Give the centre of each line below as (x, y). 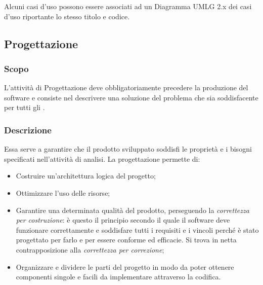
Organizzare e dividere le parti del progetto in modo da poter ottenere (125, 266)
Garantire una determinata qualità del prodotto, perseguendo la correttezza (133, 210)
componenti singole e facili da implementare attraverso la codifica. (118, 277)
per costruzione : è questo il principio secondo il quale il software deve (123, 220)
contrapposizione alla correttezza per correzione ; (90, 249)
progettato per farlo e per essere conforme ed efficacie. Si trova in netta (126, 240)
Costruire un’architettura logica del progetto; (86, 176)
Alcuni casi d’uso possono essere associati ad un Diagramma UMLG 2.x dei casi (128, 6)
